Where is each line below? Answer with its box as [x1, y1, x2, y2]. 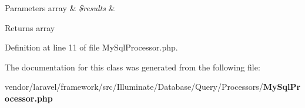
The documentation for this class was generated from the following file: [5, 60, 260, 73]
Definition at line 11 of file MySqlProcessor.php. [5, 41, 178, 53]
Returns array [5, 21, 55, 33]
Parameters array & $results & [5, 2, 115, 14]
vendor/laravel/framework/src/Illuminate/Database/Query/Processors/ [5, 80, 263, 93]
